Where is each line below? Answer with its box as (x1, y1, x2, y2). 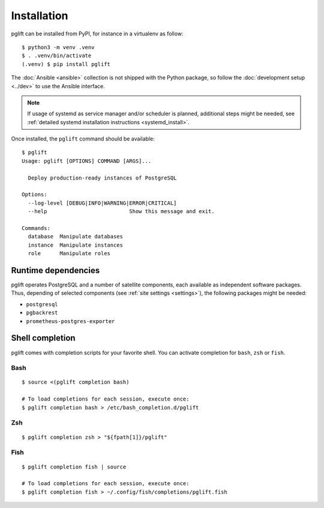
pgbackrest (26, 309, 58, 316)
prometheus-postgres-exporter (26, 318, 115, 324)
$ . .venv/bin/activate (22, 52, 92, 59)
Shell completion (11, 333, 76, 343)
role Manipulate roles (28, 250, 111, 257)
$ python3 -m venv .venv (22, 44, 95, 50)
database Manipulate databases (28, 233, 123, 240)
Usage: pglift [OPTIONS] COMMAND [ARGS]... (22, 157, 152, 165)
